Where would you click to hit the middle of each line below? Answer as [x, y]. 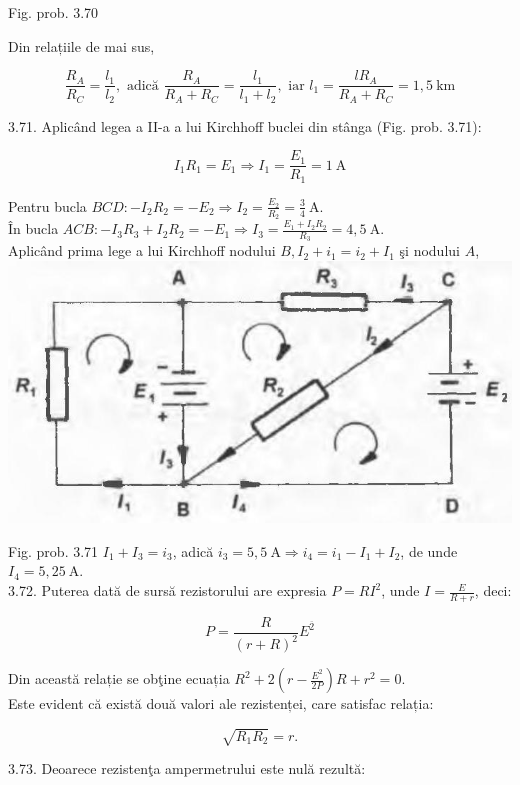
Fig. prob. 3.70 [53, 12]
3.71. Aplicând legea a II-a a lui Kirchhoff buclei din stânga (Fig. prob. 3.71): [245, 125]
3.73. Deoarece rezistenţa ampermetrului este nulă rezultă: [187, 768]
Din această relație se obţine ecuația [119, 678]
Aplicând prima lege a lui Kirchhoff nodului [142, 250]
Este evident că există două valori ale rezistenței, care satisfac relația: [221, 703]
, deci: [493, 590]
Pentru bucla [47, 205]
